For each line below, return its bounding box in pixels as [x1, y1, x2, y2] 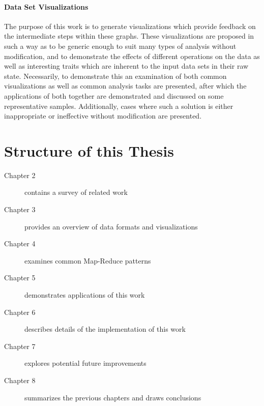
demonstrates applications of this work [24, 289, 145, 300]
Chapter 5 [4, 272, 36, 283]
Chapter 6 [4, 306, 36, 317]
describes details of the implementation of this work [24, 324, 186, 334]
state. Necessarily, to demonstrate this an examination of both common [4, 70, 227, 81]
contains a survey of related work [24, 187, 128, 197]
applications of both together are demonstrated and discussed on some [4, 90, 224, 101]
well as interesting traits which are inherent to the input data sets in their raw [4, 61, 249, 71]
